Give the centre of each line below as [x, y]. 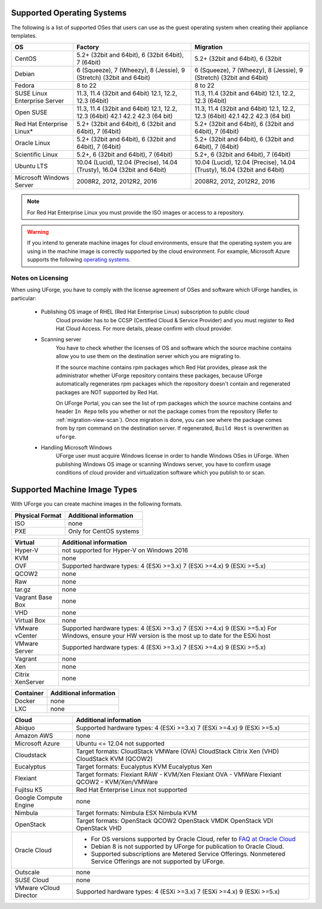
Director [26, 895]
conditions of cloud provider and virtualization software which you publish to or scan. [160, 473]
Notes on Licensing [40, 278]
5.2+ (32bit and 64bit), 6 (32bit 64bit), [130, 55]
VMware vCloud [37, 888]
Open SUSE [31, 112]
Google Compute [38, 797]
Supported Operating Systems [69, 13]
